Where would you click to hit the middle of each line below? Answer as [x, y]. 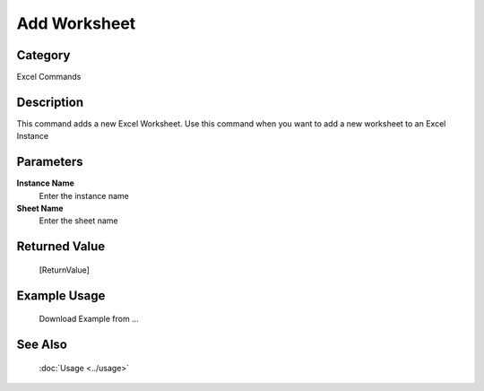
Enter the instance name [84, 195]
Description [50, 102]
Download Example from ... [89, 319]
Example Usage [61, 295]
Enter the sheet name [78, 221]
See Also [42, 345]
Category [43, 55]
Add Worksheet [76, 23]
